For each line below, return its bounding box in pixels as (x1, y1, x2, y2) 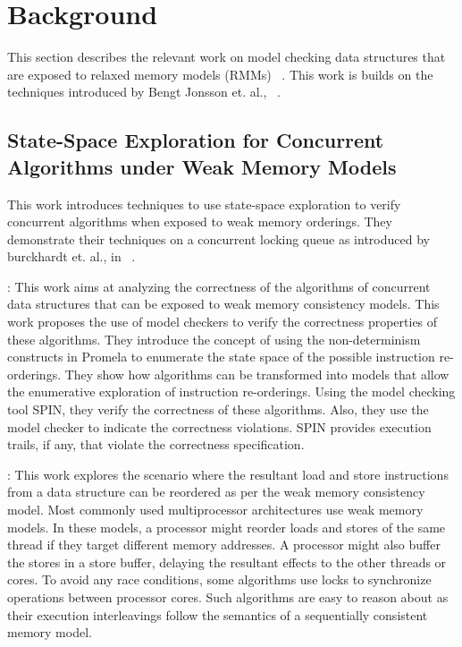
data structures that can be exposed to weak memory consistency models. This (7, 294, 440, 313)
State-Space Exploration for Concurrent (7, 126, 384, 154)
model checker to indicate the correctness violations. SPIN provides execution (7, 417, 432, 436)
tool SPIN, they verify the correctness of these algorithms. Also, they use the (7, 400, 429, 419)
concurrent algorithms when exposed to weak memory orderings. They (7, 212, 392, 231)
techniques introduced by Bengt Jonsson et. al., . (7, 82, 281, 101)
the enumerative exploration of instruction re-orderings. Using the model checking (7, 382, 456, 401)
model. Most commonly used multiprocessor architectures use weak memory (7, 500, 424, 518)
